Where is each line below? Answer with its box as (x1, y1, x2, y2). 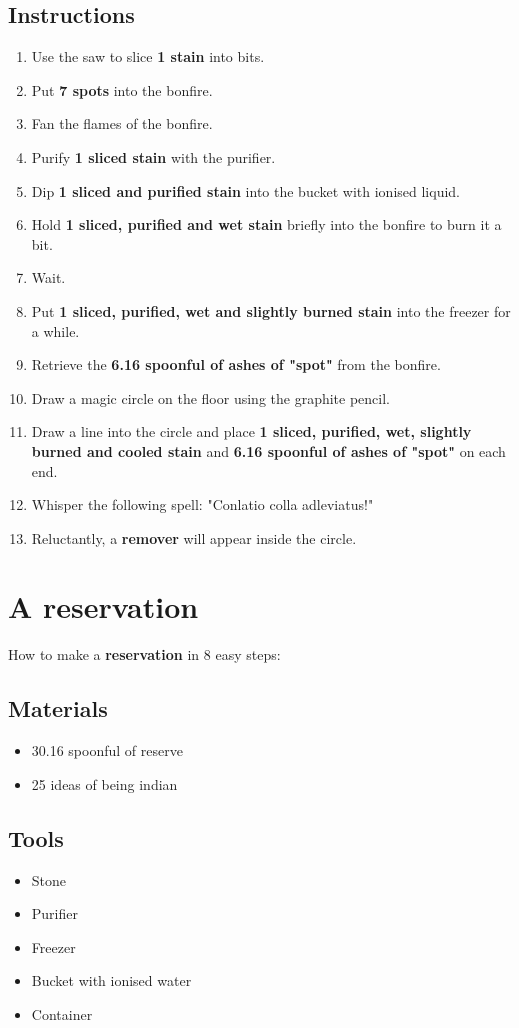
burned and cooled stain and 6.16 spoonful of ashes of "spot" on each (31, 440, 506, 461)
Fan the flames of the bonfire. (31, 113, 213, 134)
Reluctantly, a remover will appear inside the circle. (31, 527, 357, 548)
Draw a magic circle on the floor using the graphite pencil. (31, 387, 390, 408)
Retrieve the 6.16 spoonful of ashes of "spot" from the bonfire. (31, 354, 441, 375)
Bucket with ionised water (31, 970, 192, 991)
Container (31, 1003, 93, 1024)
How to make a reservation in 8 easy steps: (8, 644, 281, 665)
